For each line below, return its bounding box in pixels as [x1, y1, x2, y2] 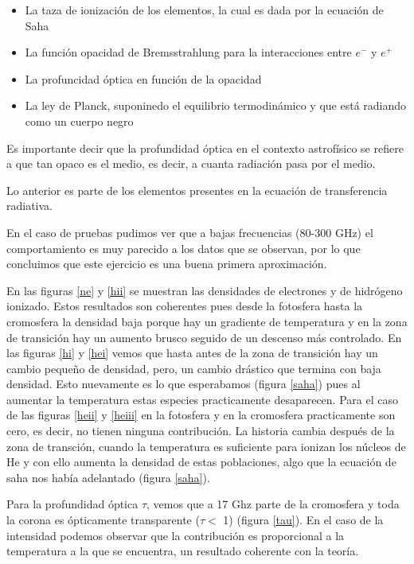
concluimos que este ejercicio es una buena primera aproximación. [6, 255, 327, 272]
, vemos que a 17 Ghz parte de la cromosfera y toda [146, 496, 400, 512]
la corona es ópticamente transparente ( [6, 511, 200, 528]
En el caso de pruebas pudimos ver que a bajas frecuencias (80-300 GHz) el [6, 224, 373, 240]
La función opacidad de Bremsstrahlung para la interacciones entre [25, 44, 352, 60]
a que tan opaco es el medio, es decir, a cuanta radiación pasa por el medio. [6, 155, 376, 172]
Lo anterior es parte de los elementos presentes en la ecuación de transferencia [6, 181, 388, 198]
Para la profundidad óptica [6, 496, 139, 512]
